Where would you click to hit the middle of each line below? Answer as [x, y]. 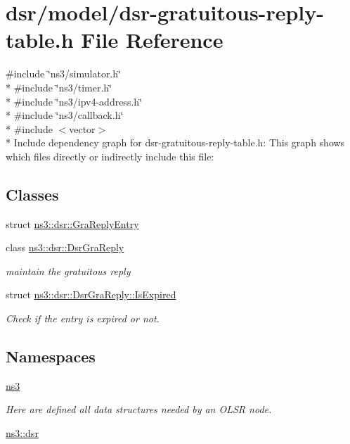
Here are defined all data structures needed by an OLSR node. [139, 409]
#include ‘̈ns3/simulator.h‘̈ [63, 74]
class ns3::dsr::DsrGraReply [65, 247]
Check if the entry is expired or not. [83, 318]
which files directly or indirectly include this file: [110, 156]
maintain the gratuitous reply [68, 271]
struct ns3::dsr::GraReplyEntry [72, 223]
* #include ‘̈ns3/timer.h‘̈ [59, 87]
